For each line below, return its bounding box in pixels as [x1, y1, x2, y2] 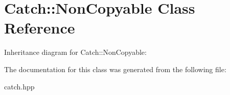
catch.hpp [4, 81, 35, 91]
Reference [4, 17, 75, 38]
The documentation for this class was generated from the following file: [4, 64, 226, 74]
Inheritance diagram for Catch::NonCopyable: [4, 47, 147, 57]
